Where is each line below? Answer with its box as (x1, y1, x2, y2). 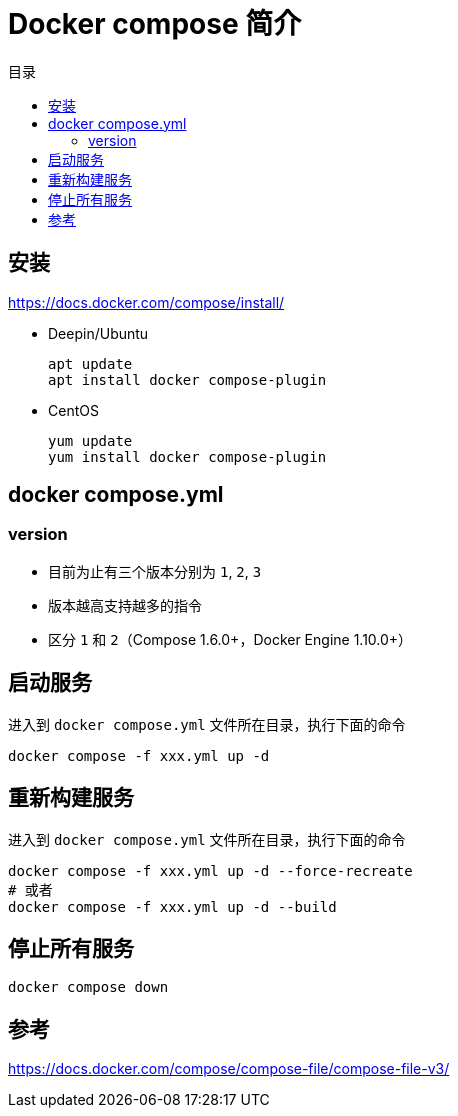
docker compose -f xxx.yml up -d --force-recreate (8, 862, 413, 879)
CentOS (48, 401, 99, 419)
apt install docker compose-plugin (48, 371, 327, 388)
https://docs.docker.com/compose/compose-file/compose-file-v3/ (8, 1060, 450, 1078)
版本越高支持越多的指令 (48, 596, 202, 614)
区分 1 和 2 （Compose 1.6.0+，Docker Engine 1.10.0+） (48, 630, 413, 648)
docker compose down (8, 979, 169, 996)
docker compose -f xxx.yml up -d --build (8, 898, 337, 915)
